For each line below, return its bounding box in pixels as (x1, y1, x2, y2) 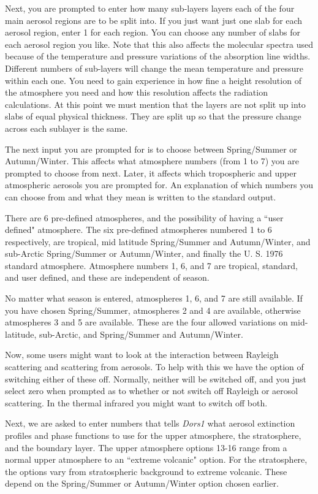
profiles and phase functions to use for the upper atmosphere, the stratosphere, (5, 429, 301, 441)
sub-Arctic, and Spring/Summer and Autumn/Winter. (39, 327, 243, 340)
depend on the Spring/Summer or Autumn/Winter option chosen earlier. (5, 477, 279, 490)
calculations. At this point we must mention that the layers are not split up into (5, 97, 306, 110)
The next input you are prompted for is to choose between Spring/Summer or (5, 142, 297, 155)
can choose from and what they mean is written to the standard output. (5, 190, 276, 203)
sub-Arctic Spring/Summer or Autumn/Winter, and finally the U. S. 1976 (5, 247, 283, 260)
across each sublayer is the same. (5, 121, 128, 134)
